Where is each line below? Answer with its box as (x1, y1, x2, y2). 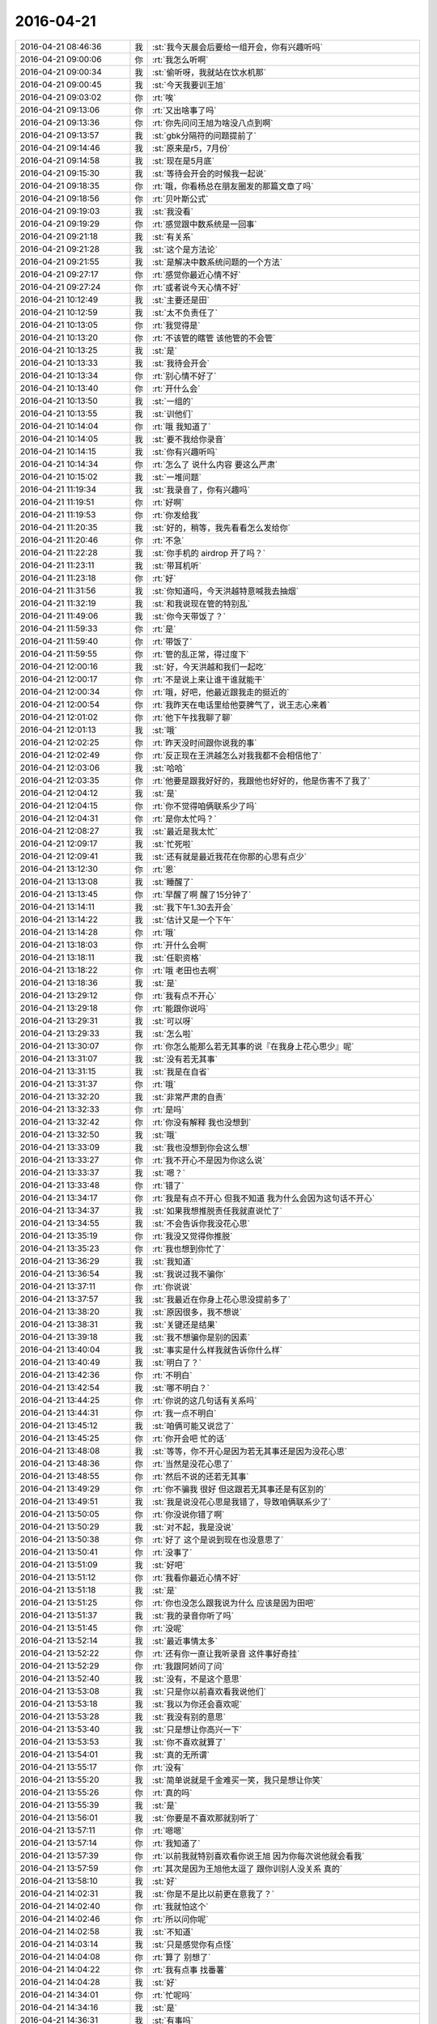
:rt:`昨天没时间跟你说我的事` (151, 737, 257, 748)
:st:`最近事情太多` (151, 1635, 218, 1647)
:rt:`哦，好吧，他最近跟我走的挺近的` (151, 687, 290, 698)
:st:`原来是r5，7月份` (151, 142, 231, 154)
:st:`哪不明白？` (151, 1382, 210, 1393)
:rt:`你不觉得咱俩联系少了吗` (151, 800, 257, 811)
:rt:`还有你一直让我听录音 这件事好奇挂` (151, 1648, 300, 1659)
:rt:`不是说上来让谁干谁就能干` (151, 674, 265, 685)
